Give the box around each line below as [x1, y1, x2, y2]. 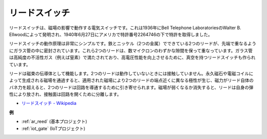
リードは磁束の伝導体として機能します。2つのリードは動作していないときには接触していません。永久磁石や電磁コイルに [9, 70, 254, 76]
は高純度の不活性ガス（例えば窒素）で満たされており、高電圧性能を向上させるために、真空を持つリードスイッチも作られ [9, 54, 256, 60]
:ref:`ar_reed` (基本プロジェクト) [21, 119, 88, 125]
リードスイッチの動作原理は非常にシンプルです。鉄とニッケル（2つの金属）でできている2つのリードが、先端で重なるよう [9, 41, 257, 46]
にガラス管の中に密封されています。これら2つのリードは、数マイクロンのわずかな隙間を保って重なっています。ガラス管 [9, 47, 253, 53]
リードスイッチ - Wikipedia [21, 100, 77, 106]
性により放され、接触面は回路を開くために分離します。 [9, 92, 122, 97]
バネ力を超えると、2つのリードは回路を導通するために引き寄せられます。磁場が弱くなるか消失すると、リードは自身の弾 [9, 84, 254, 90]
